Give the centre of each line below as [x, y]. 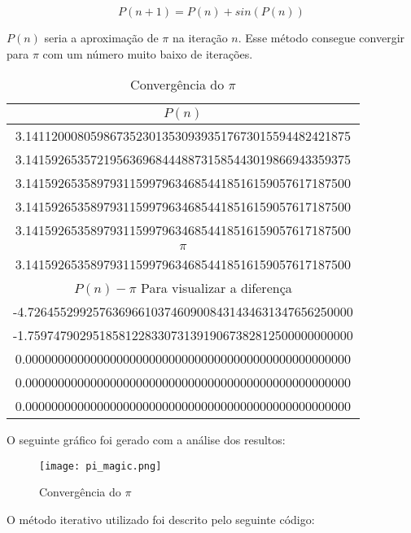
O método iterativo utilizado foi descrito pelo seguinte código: [161, 520]
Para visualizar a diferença [216, 288]
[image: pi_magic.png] [101, 466]
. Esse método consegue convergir [321, 37]
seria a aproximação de [101, 37]
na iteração [200, 37]
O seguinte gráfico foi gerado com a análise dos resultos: [146, 440]
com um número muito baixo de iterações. [148, 53]
